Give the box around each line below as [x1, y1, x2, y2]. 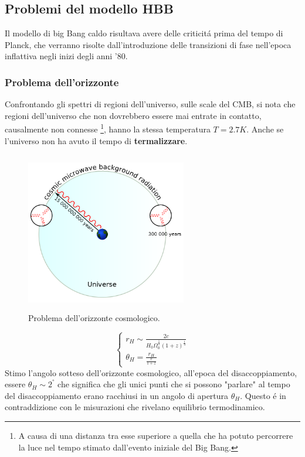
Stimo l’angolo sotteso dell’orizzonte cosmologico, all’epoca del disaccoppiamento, [5, 366, 297, 378]
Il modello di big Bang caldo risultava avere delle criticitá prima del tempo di [5, 27, 283, 39]
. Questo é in [240, 389, 286, 401]
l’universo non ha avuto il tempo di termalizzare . [5, 134, 188, 146]
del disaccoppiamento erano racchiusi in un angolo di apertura [5, 389, 229, 401]
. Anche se [246, 123, 284, 135]
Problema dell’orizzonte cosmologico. [28, 312, 160, 324]
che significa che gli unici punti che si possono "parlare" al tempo [57, 378, 290, 390]
